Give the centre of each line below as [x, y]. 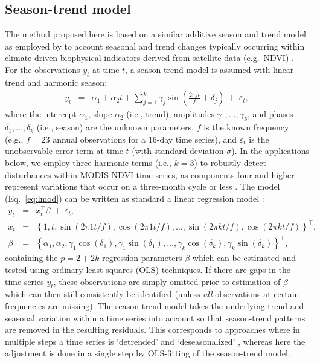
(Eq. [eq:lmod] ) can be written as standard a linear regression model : [135, 198]
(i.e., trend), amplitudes [170, 114]
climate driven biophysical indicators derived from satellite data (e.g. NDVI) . [149, 58]
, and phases [270, 114]
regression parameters [142, 258]
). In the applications [270, 151]
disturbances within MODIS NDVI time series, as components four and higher [150, 174]
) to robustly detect [230, 162]
